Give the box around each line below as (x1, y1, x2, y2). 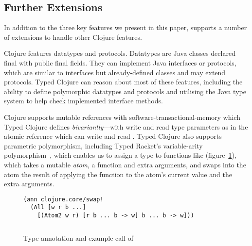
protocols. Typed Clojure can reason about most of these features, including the (4, 77, 243, 87)
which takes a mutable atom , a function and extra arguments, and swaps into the (4, 159, 246, 169)
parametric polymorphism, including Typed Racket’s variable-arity (4, 140, 203, 150)
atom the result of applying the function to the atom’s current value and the (4, 169, 232, 179)
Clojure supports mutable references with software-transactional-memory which (4, 112, 240, 122)
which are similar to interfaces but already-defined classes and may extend (4, 67, 226, 77)
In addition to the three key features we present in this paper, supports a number (4, 22, 247, 33)
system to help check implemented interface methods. (4, 96, 163, 106)
